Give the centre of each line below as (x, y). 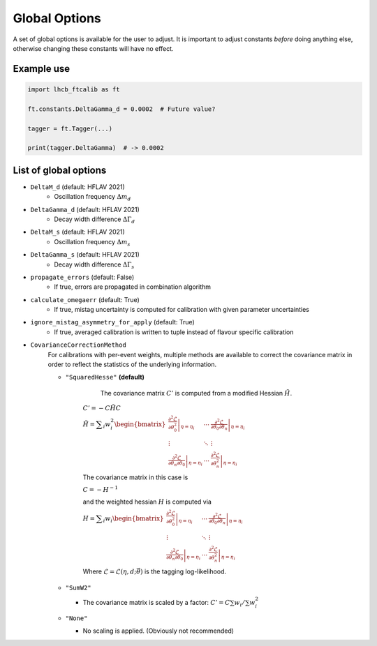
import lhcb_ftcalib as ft (74, 89)
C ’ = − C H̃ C (102, 408)
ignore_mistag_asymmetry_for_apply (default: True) (112, 322)
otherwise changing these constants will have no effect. (93, 48)
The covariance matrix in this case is (135, 477)
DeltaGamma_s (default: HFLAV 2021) (85, 255)
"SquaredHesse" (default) (105, 377)
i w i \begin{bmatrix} (133, 519)
